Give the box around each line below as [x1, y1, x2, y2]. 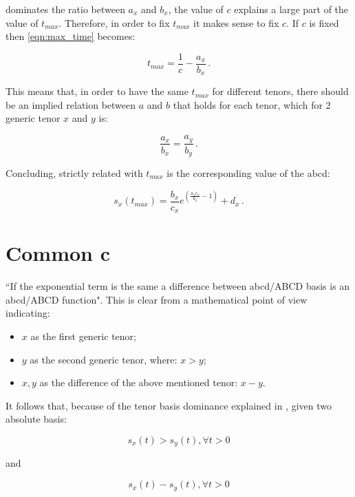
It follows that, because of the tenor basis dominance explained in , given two [6, 398, 332, 412]
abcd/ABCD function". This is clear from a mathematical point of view [6, 292, 308, 306]
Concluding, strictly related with [6, 166, 143, 180]
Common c [6, 239, 111, 267]
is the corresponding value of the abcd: [166, 166, 330, 180]
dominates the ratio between [6, 2, 125, 16]
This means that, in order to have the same [6, 84, 189, 98]
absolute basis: [6, 412, 67, 426]
